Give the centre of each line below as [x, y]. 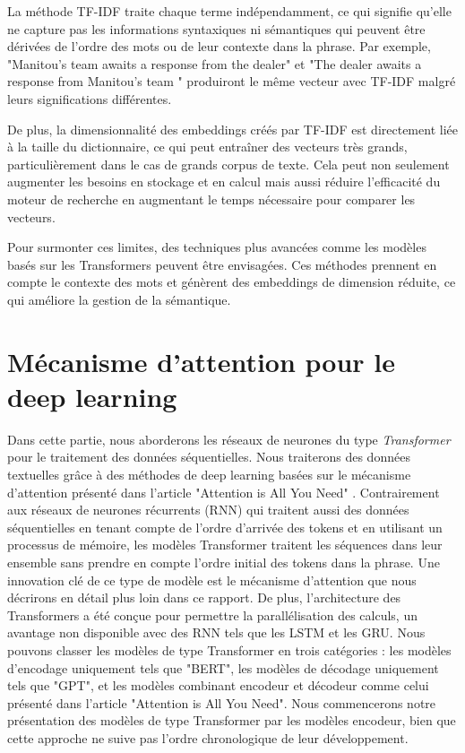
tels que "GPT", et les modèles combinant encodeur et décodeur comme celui [218, 685]
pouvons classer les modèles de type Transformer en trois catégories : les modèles [229, 649]
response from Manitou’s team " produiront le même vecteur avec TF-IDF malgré [232, 81]
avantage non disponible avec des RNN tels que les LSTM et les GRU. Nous [216, 632]
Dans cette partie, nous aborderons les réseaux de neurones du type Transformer [229, 439]
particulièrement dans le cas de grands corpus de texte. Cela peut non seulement [228, 164]
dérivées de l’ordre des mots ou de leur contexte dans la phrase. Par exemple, [219, 46]
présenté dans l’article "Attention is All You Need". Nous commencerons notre [222, 702]
